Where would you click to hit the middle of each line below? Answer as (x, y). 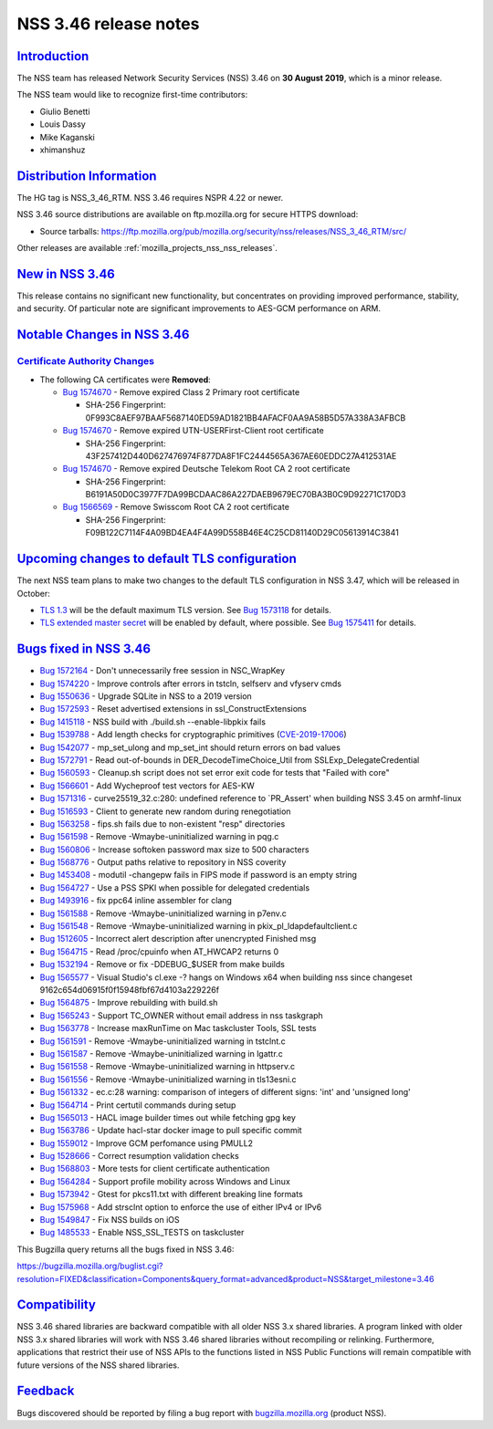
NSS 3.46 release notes (108, 24)
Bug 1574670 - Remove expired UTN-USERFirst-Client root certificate (193, 431)
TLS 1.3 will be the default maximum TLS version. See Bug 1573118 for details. (186, 610)
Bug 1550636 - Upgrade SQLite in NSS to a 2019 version (146, 696)
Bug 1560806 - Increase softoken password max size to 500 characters (174, 850)
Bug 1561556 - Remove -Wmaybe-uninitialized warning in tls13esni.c (168, 1079)
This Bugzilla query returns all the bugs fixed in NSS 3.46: (126, 1249)
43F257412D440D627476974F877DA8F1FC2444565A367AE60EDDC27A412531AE (241, 455)
